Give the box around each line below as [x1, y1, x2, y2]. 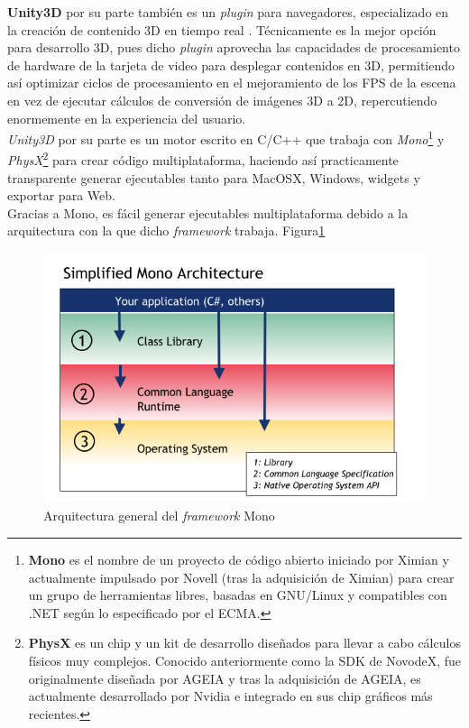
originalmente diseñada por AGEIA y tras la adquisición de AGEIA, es [28, 668, 421, 687]
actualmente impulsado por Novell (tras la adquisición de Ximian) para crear [28, 567, 455, 586]
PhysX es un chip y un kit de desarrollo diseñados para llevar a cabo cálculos [28, 633, 461, 652]
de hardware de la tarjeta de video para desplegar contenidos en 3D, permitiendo [7, 55, 455, 74]
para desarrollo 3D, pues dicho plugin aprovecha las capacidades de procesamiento [7, 38, 460, 57]
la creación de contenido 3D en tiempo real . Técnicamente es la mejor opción [7, 20, 437, 39]
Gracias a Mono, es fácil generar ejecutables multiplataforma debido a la [7, 203, 409, 222]
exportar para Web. [7, 186, 115, 205]
